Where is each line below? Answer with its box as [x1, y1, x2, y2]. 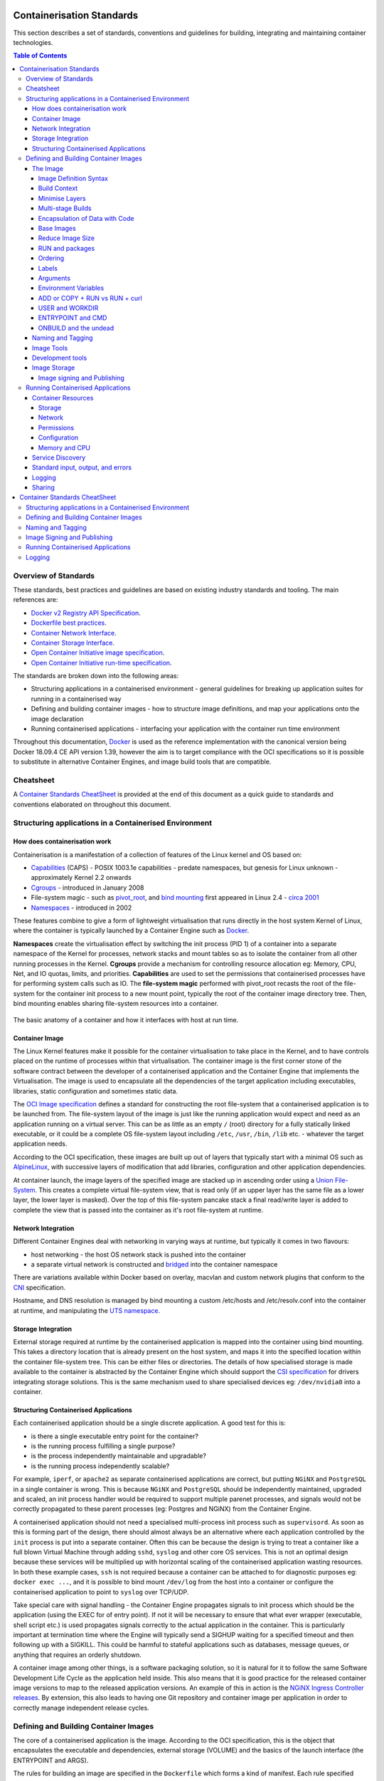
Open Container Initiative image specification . [31, 648, 165, 657]
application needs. [13, 1140, 68, 1148]
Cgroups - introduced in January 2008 [31, 883, 145, 892]
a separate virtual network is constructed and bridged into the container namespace [31, 1260, 278, 1268]
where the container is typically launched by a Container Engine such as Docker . [13, 926, 249, 935]
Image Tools [32, 343, 68, 352]
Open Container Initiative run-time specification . [31, 658, 172, 667]
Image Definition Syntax [38, 174, 108, 182]
